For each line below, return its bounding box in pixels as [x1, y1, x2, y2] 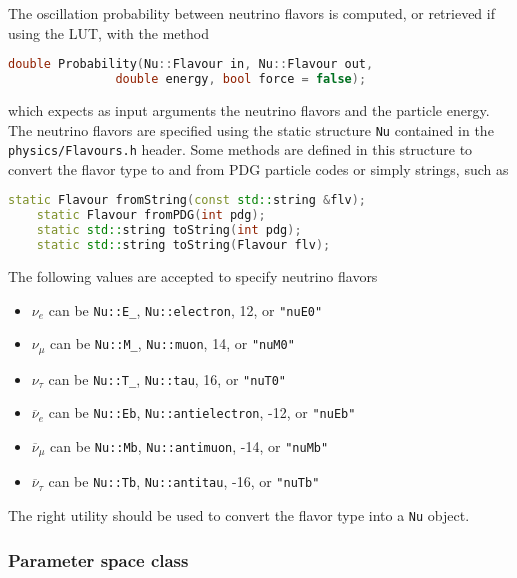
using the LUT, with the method [8, 22, 209, 43]
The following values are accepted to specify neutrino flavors [8, 265, 378, 286]
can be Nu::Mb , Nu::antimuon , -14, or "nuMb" [50, 435, 329, 456]
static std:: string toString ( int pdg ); [36, 223, 302, 238]
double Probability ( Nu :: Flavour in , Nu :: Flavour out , [8, 57, 374, 72]
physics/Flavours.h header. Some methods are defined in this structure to [8, 139, 473, 160]
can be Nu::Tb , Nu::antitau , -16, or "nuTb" [48, 471, 320, 492]
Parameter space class [8, 547, 189, 572]
